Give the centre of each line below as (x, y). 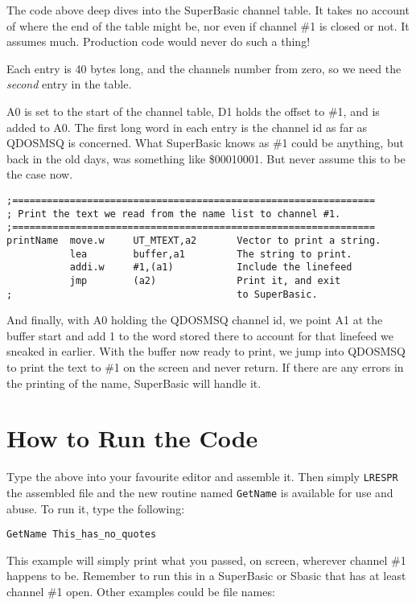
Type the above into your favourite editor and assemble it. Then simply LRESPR (202, 477)
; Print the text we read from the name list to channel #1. (174, 214)
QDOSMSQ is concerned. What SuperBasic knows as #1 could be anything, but (205, 143)
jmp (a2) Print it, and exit (205, 280)
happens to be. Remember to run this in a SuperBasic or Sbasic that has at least (206, 576)
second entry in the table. (69, 84)
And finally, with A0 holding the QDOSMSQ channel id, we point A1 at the (195, 320)
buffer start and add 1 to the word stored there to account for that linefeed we (200, 335)
